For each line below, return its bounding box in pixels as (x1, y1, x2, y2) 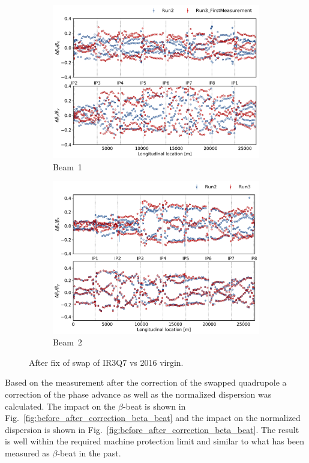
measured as (5, 446, 50, 459)
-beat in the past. (57, 446, 121, 459)
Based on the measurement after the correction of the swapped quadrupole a (5, 376, 287, 389)
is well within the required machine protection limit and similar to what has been (5, 435, 304, 447)
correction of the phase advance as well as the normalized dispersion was (5, 388, 272, 400)
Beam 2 (53, 336, 82, 348)
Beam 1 (53, 160, 82, 173)
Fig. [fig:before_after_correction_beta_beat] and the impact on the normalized (5, 411, 301, 424)
